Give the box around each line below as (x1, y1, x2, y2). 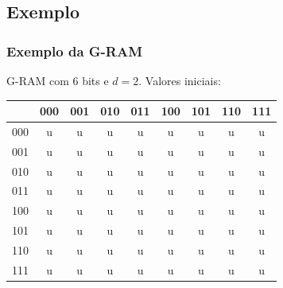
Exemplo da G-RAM (6, 41, 143, 60)
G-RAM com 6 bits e (6, 72, 109, 88)
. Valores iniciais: (138, 72, 221, 88)
